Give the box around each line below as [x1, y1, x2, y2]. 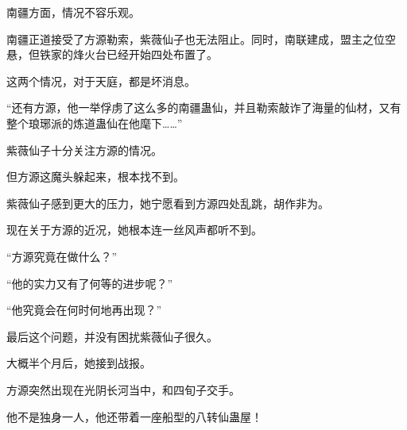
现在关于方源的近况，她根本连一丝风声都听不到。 [6, 221, 262, 238]
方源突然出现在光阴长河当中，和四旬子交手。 [6, 381, 240, 397]
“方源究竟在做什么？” [6, 248, 118, 264]
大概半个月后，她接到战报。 [6, 355, 151, 371]
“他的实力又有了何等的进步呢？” [6, 275, 173, 291]
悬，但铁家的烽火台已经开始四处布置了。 [6, 46, 218, 63]
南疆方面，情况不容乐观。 [6, 4, 140, 20]
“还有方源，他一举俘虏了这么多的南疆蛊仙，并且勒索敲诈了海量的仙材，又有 [6, 99, 401, 116]
